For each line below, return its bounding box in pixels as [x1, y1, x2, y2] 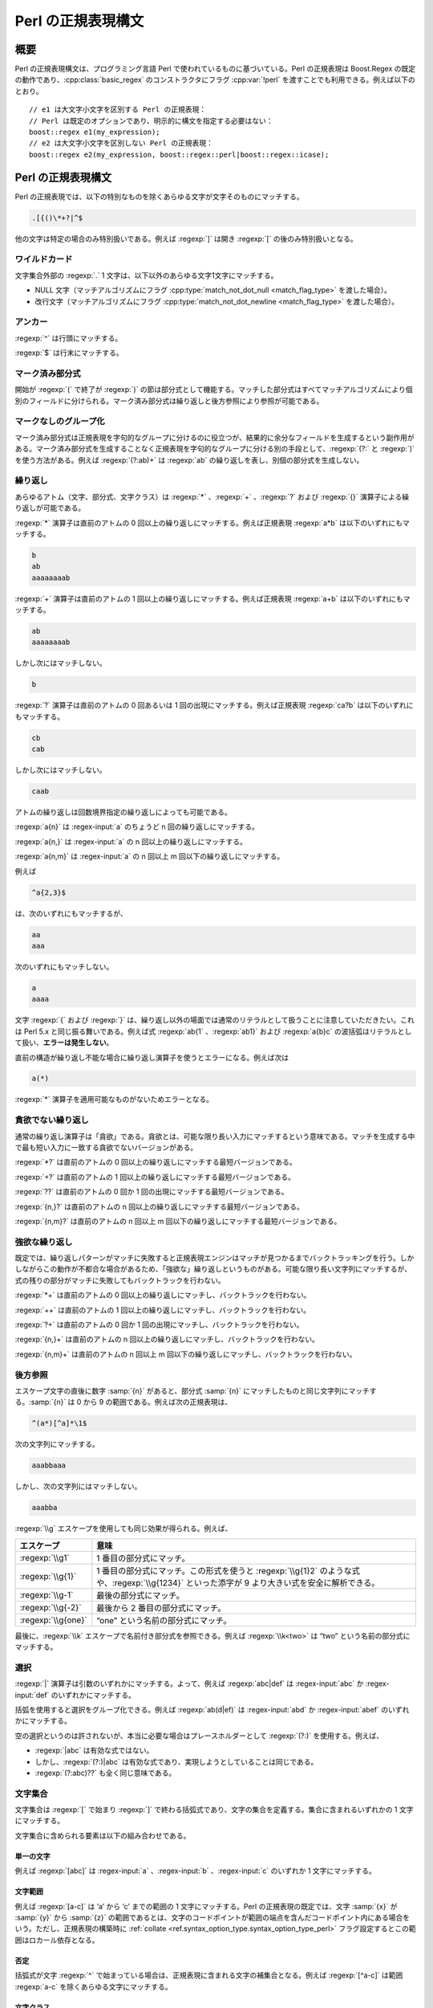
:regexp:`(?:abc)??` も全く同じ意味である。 [34, 1768, 176, 1777]
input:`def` [14, 1690, 50, 1700]
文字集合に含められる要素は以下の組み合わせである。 [14, 1830, 191, 1840]
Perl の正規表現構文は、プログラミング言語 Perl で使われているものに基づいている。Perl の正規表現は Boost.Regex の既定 [14, 64, 416, 74]
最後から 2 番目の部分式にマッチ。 [96, 1602, 226, 1614]
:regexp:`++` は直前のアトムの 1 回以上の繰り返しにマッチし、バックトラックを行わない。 [14, 1305, 310, 1315]
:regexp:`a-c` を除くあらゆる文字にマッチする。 [14, 1981, 172, 1991]
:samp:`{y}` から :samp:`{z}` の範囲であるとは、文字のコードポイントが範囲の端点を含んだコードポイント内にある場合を [14, 1912, 411, 1923]
